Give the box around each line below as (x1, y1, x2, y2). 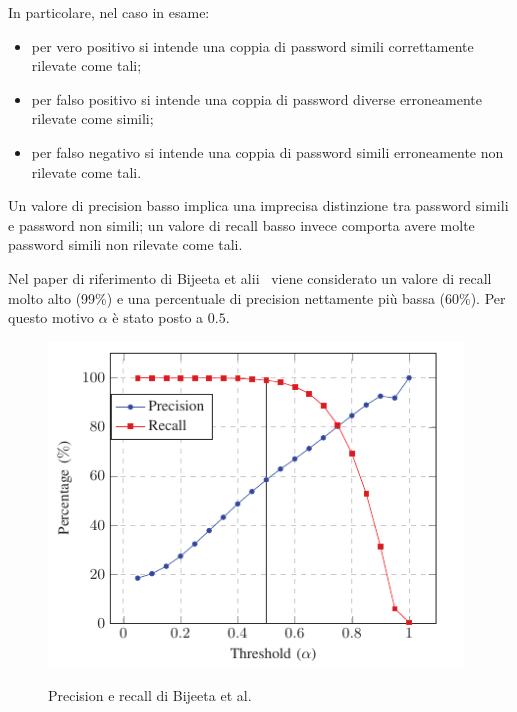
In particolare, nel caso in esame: (8, 2, 210, 22)
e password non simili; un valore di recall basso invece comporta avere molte (8, 214, 475, 235)
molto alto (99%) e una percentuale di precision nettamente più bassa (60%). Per (8, 287, 506, 308)
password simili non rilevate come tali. (8, 234, 243, 255)
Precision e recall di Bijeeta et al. (48, 684, 252, 705)
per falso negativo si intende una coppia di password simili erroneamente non (31, 141, 504, 162)
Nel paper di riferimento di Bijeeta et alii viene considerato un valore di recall (8, 267, 492, 288)
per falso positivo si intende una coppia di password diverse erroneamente (31, 88, 483, 109)
